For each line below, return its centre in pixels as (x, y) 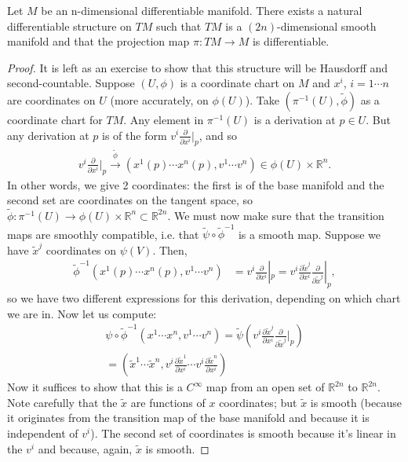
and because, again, (85, 448)
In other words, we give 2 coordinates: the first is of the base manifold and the (196, 184)
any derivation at (48, 135)
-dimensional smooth (326, 26)
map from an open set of (265, 387)
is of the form (135, 135)
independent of (43, 433)
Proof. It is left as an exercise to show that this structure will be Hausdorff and (198, 67)
